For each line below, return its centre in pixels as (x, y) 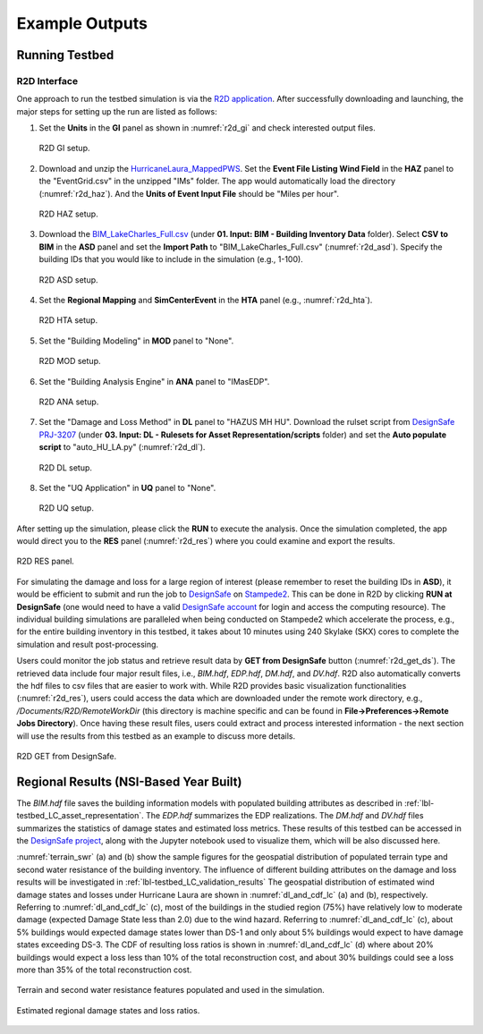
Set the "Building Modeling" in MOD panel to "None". (136, 341)
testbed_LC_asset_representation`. (80, 816)
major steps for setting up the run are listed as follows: (117, 111)
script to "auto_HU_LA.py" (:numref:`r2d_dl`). (122, 447)
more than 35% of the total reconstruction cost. (104, 970)
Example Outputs (82, 23)
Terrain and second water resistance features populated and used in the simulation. (171, 990)
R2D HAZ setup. (68, 214)
